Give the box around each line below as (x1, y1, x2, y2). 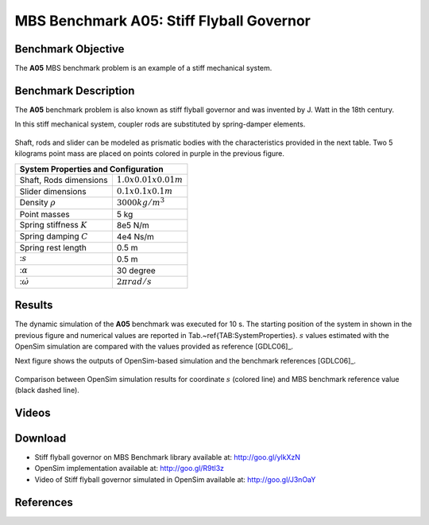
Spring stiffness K (19, 219, 87, 230)
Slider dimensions (19, 186, 87, 197)
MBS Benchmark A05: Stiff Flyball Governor (14, 12, 311, 29)
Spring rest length (19, 243, 87, 254)
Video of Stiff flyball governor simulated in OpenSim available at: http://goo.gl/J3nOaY (34, 474, 316, 484)
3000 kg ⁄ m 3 (116, 196, 165, 208)
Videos (14, 406, 51, 419)
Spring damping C (19, 231, 89, 242)
